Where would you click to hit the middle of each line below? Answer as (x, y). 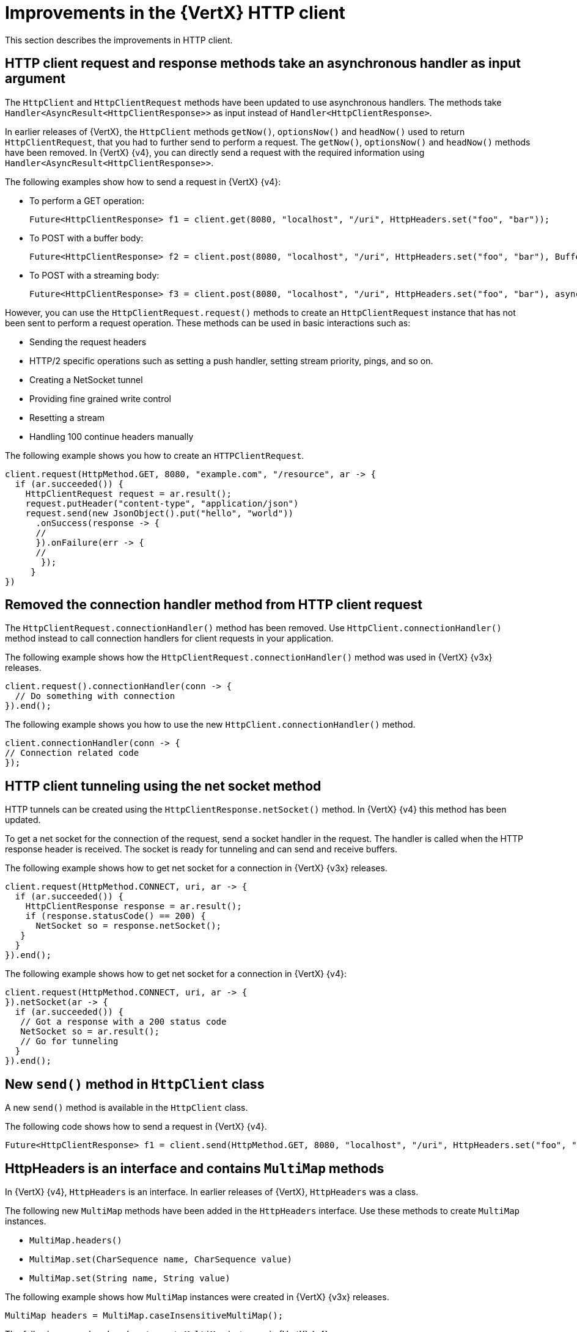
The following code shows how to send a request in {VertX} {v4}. (136, 1127)
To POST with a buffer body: (86, 238)
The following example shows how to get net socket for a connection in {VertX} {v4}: (176, 974)
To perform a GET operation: (87, 200)
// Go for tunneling (69, 1041)
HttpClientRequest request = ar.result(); (128, 493)
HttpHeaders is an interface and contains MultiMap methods (195, 1168)
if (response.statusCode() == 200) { (116, 916)
